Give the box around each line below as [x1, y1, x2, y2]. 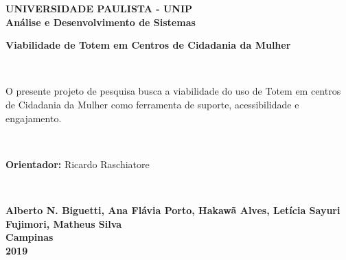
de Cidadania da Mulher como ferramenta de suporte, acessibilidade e [5, 97, 299, 111]
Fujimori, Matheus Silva [5, 216, 122, 231]
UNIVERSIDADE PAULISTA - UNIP [5, 1, 193, 15]
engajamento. [5, 110, 62, 125]
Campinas [5, 230, 54, 244]
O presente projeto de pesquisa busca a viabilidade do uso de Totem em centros [5, 84, 341, 98]
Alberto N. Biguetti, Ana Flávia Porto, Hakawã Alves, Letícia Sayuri [5, 202, 341, 217]
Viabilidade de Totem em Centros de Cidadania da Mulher [5, 38, 291, 52]
